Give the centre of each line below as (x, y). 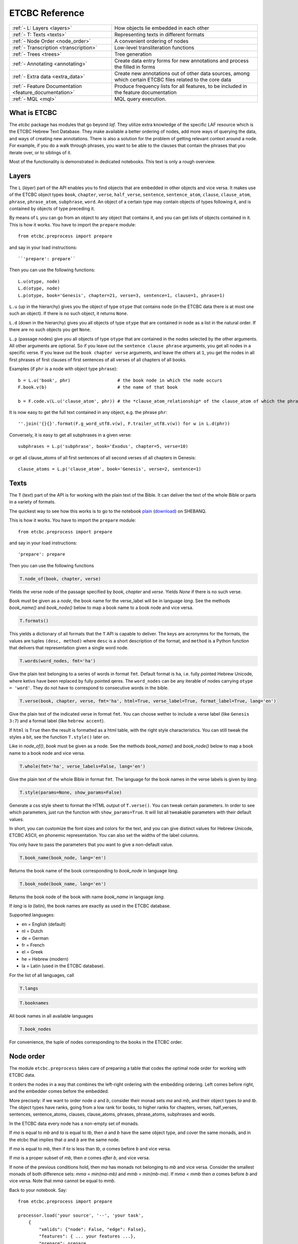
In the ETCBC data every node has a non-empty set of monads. (74, 1123)
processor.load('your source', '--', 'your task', (81, 1216)
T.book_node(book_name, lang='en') (63, 884)
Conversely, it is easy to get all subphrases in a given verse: (70, 435)
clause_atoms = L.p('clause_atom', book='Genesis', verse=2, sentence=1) (110, 469)
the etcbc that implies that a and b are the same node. (65, 1140)
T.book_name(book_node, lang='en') (63, 858)
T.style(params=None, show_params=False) (71, 792)
